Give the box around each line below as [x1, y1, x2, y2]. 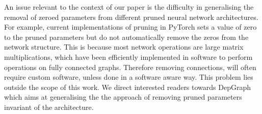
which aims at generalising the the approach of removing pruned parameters [4, 92, 242, 102]
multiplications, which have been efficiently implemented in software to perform [4, 51, 253, 62]
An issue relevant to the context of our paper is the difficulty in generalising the [4, 2, 254, 12]
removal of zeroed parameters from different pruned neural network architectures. [4, 11, 258, 22]
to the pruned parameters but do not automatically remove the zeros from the [4, 31, 249, 42]
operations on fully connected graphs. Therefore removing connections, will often [4, 61, 256, 72]
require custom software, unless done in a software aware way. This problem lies [4, 72, 253, 82]
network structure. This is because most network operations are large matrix [4, 41, 244, 52]
